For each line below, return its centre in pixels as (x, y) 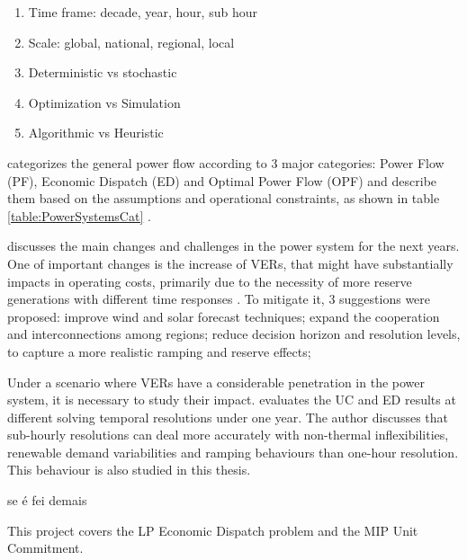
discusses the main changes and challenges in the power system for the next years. (233, 246)
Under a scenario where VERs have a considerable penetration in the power (216, 382)
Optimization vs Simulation (104, 102)
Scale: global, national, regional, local (131, 42)
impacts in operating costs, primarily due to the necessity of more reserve (210, 281)
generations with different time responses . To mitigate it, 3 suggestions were (219, 299)
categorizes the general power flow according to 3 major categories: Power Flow (226, 162)
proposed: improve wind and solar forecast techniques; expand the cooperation (224, 316)
